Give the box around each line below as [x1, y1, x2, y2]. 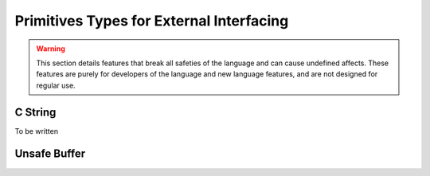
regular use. [36, 80, 76, 90]
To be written [14, 126, 59, 135]
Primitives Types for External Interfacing [14, 12, 289, 29]
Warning [36, 44, 65, 53]
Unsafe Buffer [14, 147, 86, 161]
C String [14, 105, 57, 119]
